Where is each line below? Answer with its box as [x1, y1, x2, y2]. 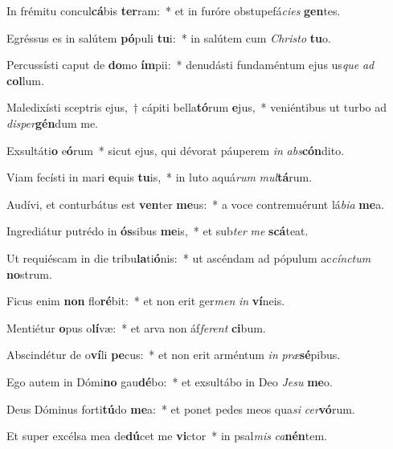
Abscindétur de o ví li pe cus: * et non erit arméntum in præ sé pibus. [6, 346, 341, 363]
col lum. [6, 71, 44, 88]
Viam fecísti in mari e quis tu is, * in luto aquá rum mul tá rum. [6, 169, 313, 186]
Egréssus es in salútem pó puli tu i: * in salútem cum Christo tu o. [6, 29, 331, 46]
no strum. [6, 265, 52, 282]
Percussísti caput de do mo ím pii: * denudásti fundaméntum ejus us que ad [6, 56, 375, 73]
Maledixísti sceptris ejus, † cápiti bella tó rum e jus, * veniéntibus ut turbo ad [6, 99, 387, 116]
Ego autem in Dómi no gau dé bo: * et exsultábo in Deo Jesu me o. [6, 373, 333, 390]
